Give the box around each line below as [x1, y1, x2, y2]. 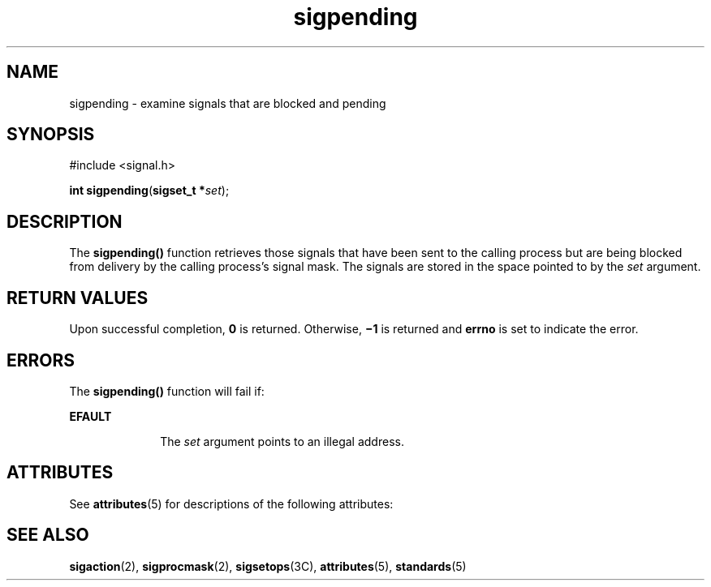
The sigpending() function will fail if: [69, 383, 265, 398]
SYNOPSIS [6, 124, 95, 145]
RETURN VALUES [6, 287, 149, 308]
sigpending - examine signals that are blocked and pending [69, 96, 386, 110]
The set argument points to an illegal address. [160, 434, 404, 448]
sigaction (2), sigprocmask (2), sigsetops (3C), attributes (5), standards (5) [69, 559, 467, 573]
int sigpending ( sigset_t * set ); [69, 183, 230, 198]
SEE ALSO [6, 525, 89, 546]
